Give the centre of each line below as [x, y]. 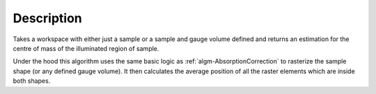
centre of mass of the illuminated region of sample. [86, 48]
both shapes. [32, 81]
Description [48, 18]
